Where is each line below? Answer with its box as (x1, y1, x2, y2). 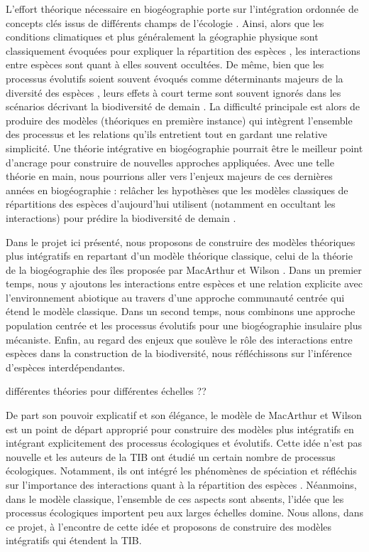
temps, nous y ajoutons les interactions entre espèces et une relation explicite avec (6, 276, 363, 291)
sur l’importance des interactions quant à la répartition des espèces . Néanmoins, (6, 477, 357, 492)
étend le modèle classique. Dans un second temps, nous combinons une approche (6, 304, 356, 319)
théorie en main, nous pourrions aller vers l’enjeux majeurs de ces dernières (6, 169, 333, 184)
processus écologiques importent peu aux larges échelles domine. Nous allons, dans (6, 505, 363, 520)
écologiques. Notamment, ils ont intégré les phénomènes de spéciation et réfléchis (6, 463, 357, 478)
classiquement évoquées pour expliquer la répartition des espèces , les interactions (6, 43, 360, 58)
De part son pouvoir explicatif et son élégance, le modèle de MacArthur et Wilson (6, 408, 362, 423)
